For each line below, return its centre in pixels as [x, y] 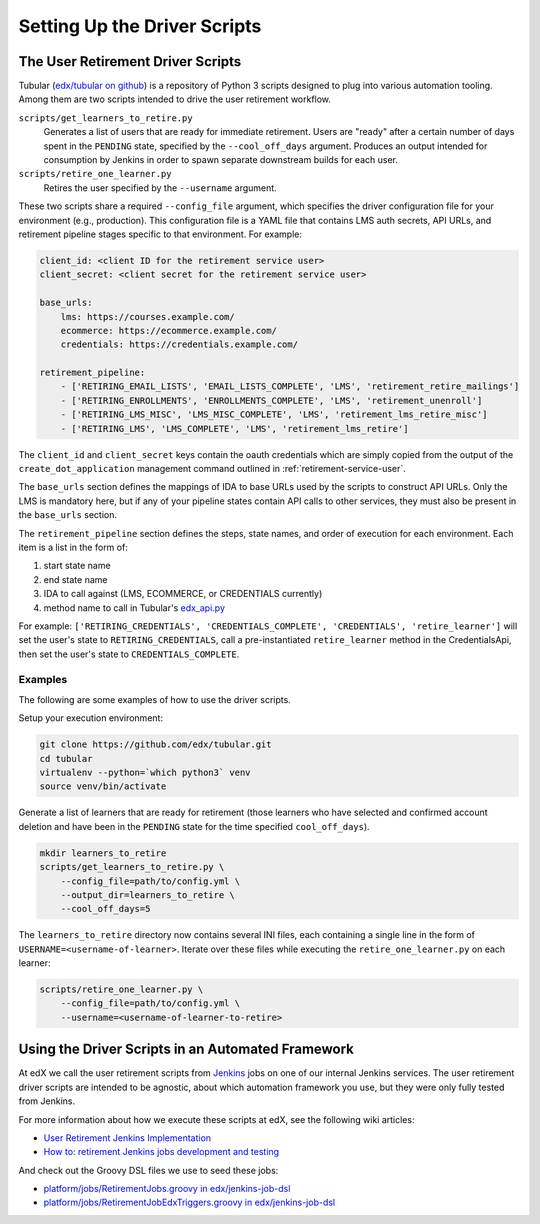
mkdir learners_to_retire [103, 853]
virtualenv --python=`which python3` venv [145, 772]
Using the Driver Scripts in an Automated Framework [186, 1049]
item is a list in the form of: [73, 547]
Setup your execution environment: [91, 718]
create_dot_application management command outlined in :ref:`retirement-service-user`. [212, 469]
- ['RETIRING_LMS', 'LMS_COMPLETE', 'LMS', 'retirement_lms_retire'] [234, 428]
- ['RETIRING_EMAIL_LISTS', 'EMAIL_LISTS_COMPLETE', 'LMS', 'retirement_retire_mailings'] [290, 386]
